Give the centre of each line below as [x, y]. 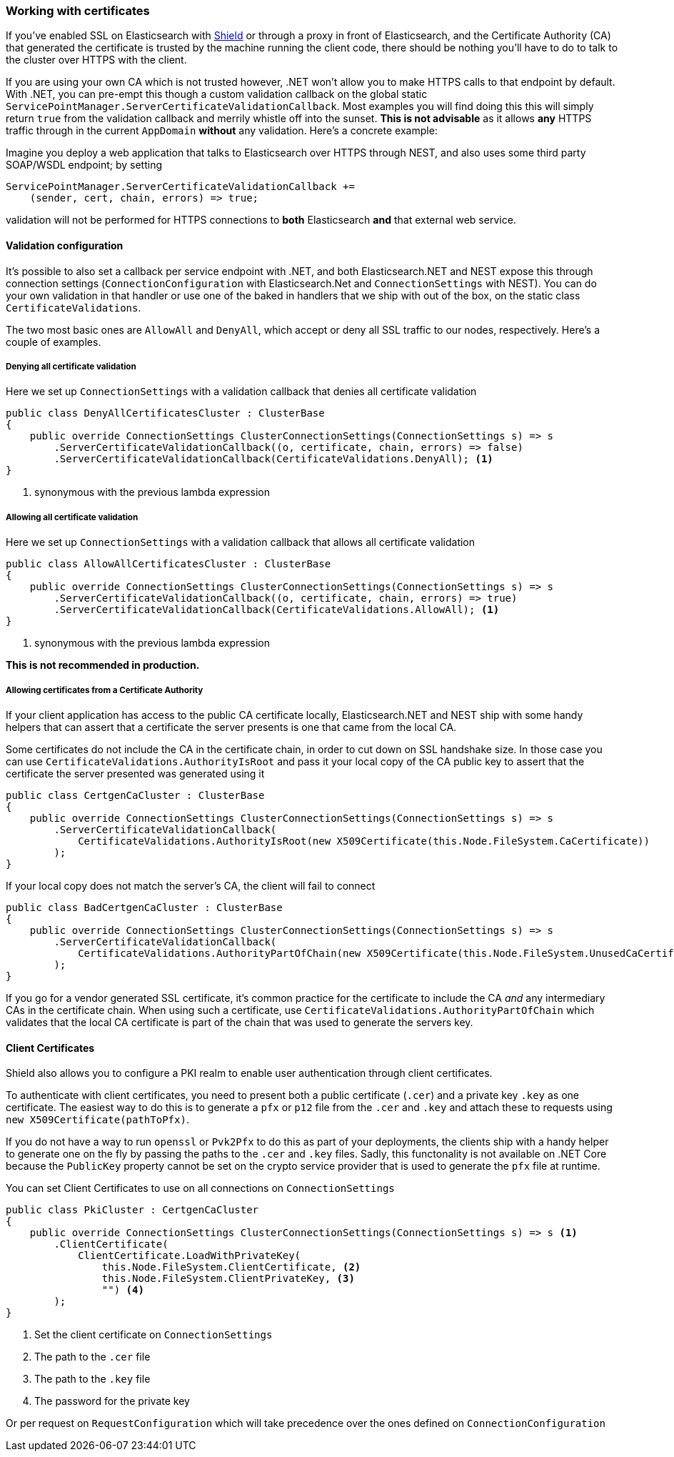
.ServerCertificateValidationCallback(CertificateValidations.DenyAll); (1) [273, 459]
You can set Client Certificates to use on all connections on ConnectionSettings [200, 1188]
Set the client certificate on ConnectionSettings [154, 1335]
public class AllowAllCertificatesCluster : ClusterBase [168, 564]
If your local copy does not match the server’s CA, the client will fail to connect [191, 885]
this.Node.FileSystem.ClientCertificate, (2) [231, 1267]
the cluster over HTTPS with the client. [96, 60]
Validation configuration [65, 245]
